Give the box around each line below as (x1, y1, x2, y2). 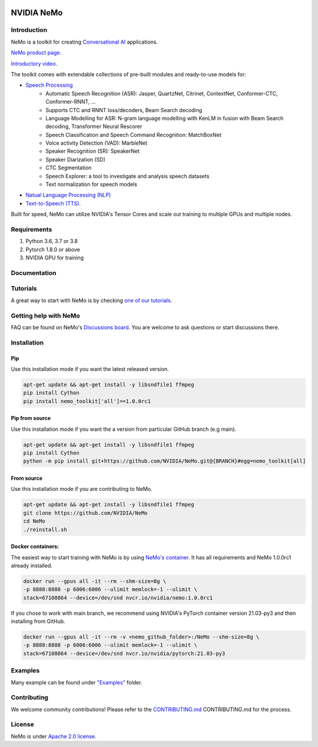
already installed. (11, 562, 53, 569)
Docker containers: (11, 543, 59, 550)
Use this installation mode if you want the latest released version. (11, 365, 169, 372)
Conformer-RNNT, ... (45, 98, 96, 106)
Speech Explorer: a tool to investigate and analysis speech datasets (45, 172, 210, 179)
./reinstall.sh (23, 526, 67, 533)
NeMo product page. (11, 49, 62, 56)
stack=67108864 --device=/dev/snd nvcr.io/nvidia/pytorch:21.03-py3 (23, 650, 226, 657)
